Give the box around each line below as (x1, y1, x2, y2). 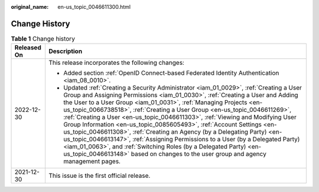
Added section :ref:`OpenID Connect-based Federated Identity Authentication (63, 69, 279, 77)
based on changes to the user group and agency (131, 150, 267, 158)
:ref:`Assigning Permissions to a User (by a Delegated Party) (132, 135, 300, 144)
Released (14, 44, 41, 52)
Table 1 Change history (11, 35, 75, 43)
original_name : (11, 4, 49, 10)
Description (48, 47, 83, 55)
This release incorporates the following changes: (48, 59, 184, 67)
